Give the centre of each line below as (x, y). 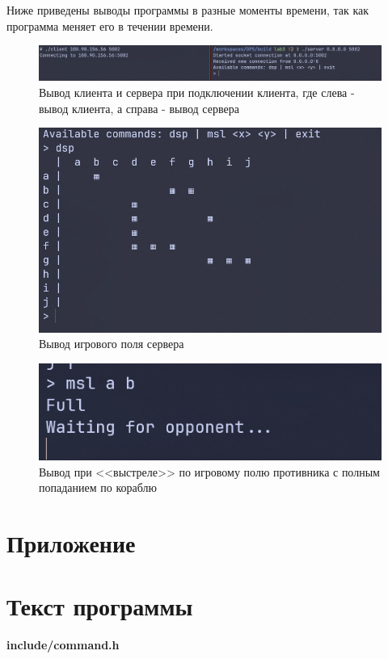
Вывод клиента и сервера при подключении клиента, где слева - (197, 92)
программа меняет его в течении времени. (110, 25)
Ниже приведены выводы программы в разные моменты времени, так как (188, 10)
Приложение (71, 542)
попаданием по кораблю (98, 487)
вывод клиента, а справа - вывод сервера (139, 108)
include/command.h (63, 645)
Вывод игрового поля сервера (112, 344)
